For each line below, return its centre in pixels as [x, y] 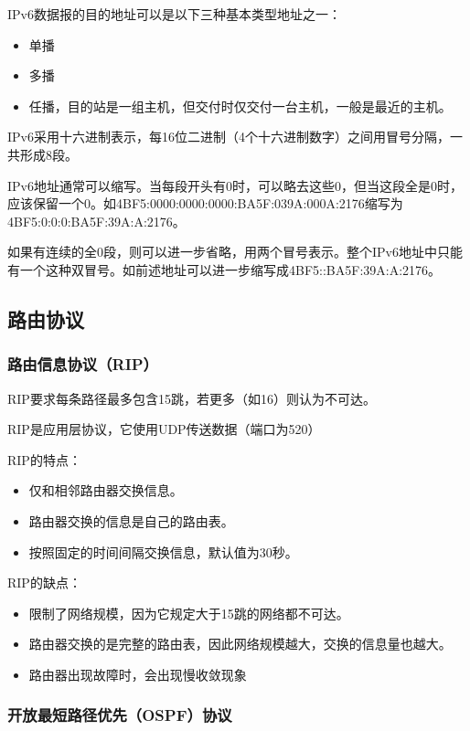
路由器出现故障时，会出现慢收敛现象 [138, 674]
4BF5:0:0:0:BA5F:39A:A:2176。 [96, 221]
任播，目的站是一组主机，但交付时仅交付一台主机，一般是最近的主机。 [240, 106]
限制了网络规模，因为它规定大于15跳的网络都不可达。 [189, 613]
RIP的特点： [44, 459]
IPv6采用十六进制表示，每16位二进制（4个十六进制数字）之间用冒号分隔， [229, 137]
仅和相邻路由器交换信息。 [106, 490]
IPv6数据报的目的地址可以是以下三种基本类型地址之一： [174, 14]
